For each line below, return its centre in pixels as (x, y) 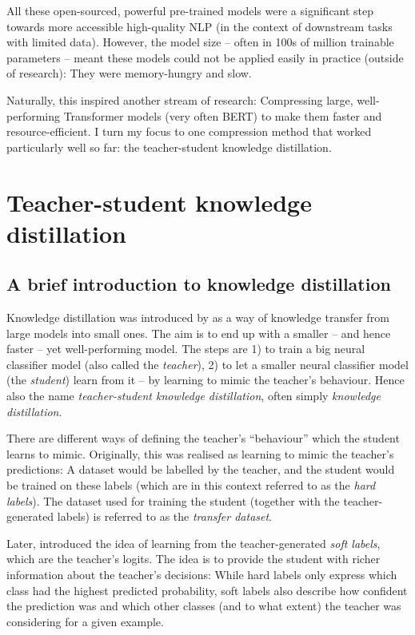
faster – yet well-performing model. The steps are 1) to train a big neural (186, 349)
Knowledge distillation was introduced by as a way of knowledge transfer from (198, 317)
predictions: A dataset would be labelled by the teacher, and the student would (201, 469)
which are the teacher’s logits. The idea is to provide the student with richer (194, 559)
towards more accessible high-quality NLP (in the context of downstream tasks (200, 26)
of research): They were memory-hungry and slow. (129, 73)
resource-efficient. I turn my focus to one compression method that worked (189, 131)
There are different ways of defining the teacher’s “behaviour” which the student (203, 438)
